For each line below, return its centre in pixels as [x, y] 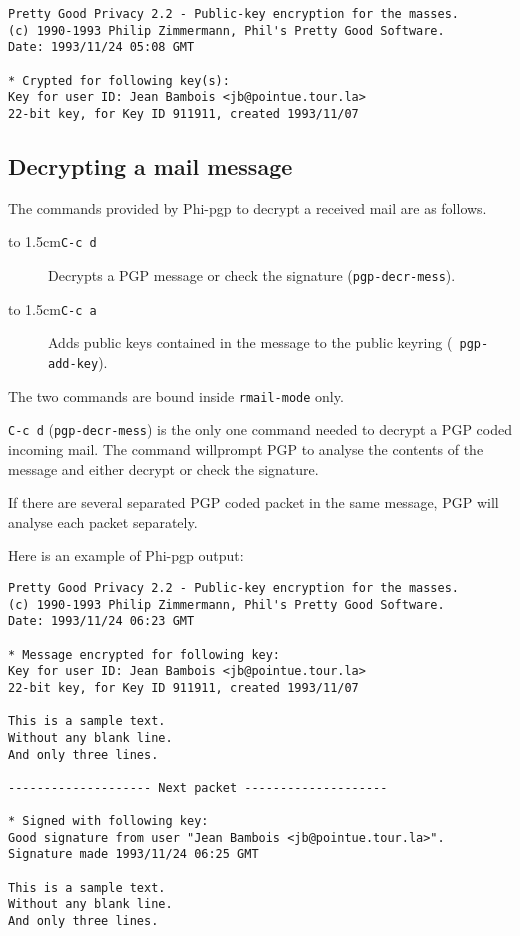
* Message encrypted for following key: [144, 654]
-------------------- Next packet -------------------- [198, 787]
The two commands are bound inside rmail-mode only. [176, 395]
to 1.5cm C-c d [52, 241]
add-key [73, 364]
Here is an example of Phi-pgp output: [126, 555]
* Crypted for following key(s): [119, 80]
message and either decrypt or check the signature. [163, 468]
